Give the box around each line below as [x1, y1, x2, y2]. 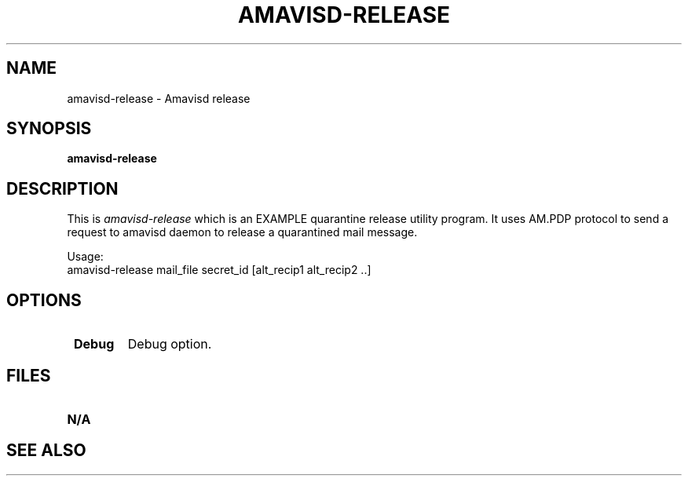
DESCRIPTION [6, 178, 119, 199]
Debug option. [127, 336, 212, 352]
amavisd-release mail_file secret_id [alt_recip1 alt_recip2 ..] [67, 263, 371, 277]
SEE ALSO [6, 440, 86, 461]
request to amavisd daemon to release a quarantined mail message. [67, 225, 418, 239]
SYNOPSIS [6, 119, 92, 139]
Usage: [67, 250, 104, 264]
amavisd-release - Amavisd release [67, 91, 251, 105]
